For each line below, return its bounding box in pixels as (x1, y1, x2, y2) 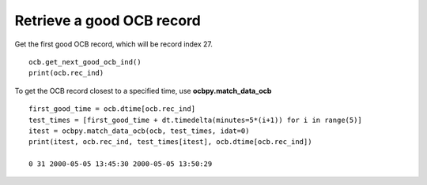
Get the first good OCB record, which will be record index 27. (14, 39, 213, 49)
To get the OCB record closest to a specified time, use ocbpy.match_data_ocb (14, 86, 272, 95)
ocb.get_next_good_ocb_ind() (28, 57, 142, 66)
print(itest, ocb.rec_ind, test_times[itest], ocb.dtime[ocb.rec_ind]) (28, 138, 312, 146)
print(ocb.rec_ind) (28, 68, 104, 78)
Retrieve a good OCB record (14, 12, 201, 29)
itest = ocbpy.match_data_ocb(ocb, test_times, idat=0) (28, 126, 250, 135)
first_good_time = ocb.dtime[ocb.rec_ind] (28, 105, 196, 113)
